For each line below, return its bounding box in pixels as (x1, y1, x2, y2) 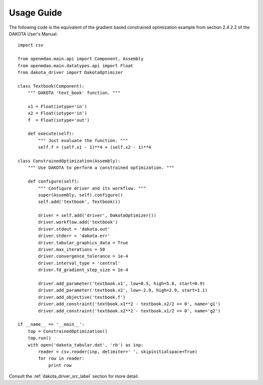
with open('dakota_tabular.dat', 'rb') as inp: (27, 342, 144, 348)
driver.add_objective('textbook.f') (38, 294, 126, 300)
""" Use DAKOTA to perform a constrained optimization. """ (27, 165, 175, 170)
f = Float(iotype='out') (27, 117, 90, 123)
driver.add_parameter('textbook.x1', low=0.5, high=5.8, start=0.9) (38, 281, 206, 286)
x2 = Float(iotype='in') (27, 110, 87, 116)
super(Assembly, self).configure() (38, 192, 123, 198)
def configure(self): (27, 179, 80, 184)
